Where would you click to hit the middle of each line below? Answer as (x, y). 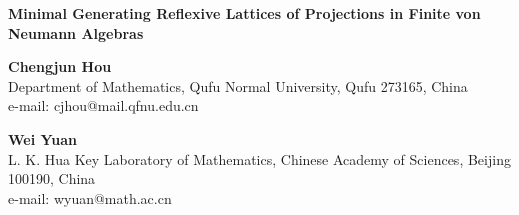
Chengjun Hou (60, 66)
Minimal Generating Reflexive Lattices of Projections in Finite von (244, 13)
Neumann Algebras (76, 32)
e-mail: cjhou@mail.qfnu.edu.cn (103, 105)
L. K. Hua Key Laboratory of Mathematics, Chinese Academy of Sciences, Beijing (259, 158)
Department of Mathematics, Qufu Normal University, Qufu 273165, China (238, 85)
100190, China (52, 178)
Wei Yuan (43, 138)
